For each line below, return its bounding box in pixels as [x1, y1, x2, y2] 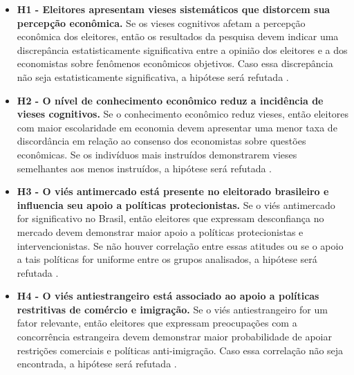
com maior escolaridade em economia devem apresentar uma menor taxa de [17, 120, 337, 134]
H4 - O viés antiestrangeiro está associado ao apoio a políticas [17, 289, 319, 303]
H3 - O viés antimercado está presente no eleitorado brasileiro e [17, 184, 329, 199]
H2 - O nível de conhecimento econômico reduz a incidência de [17, 93, 324, 107]
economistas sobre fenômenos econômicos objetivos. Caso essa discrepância [17, 56, 333, 71]
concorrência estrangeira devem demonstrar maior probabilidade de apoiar [17, 329, 332, 344]
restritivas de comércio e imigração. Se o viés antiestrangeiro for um [17, 302, 328, 316]
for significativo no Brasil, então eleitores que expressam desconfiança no [17, 211, 324, 226]
